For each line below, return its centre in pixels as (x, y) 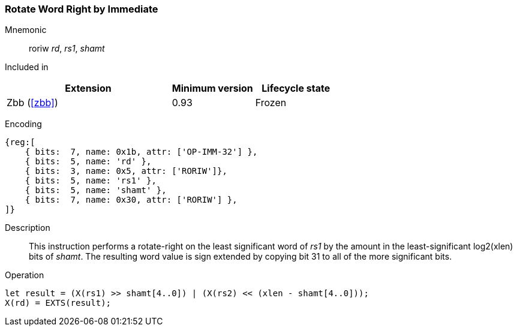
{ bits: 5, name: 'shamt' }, (96, 190)
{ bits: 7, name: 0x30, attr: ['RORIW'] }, (131, 200)
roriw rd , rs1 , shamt (67, 49)
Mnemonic (26, 30)
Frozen (271, 103)
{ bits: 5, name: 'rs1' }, (91, 181)
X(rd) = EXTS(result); (58, 303)
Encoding (23, 124)
